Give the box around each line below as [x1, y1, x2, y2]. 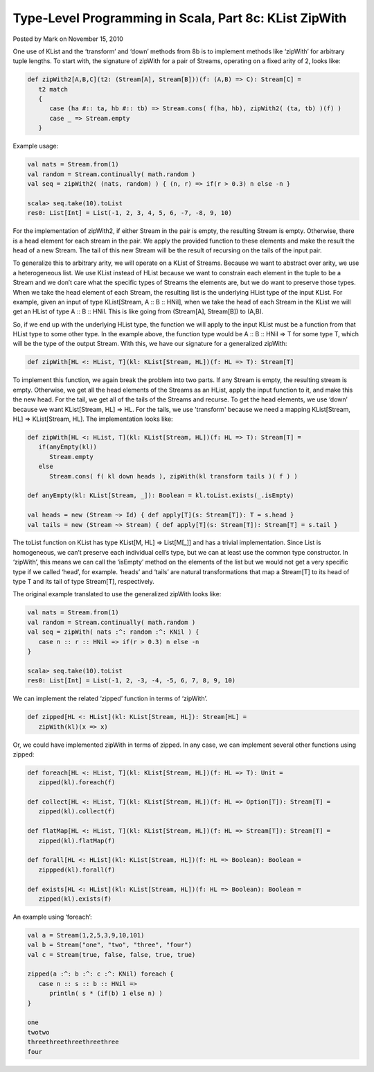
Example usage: [12, 142, 59, 150]
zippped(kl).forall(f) [38, 865, 116, 874]
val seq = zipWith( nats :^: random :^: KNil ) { [27, 628, 199, 636]
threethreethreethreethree [27, 1038, 119, 1046]
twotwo [27, 1028, 50, 1036]
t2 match [38, 85, 69, 93]
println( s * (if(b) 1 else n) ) [49, 989, 163, 998]
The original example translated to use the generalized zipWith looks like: [12, 590, 222, 598]
